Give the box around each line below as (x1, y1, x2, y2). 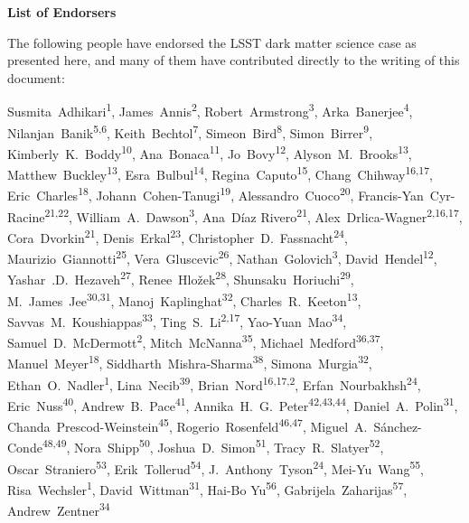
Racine (7, 207, 45, 226)
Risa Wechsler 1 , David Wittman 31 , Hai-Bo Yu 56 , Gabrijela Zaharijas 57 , (7, 477, 408, 499)
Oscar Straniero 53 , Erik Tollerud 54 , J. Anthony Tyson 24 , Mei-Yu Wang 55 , (7, 456, 424, 478)
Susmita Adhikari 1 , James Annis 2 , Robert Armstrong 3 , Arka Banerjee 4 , (7, 99, 413, 121)
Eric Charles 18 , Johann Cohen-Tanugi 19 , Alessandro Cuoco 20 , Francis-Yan (7, 183, 424, 205)
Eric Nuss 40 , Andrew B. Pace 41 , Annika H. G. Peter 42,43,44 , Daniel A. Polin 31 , (7, 393, 458, 415)
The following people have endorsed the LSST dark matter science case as (7, 33, 417, 51)
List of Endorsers (7, 3, 117, 21)
